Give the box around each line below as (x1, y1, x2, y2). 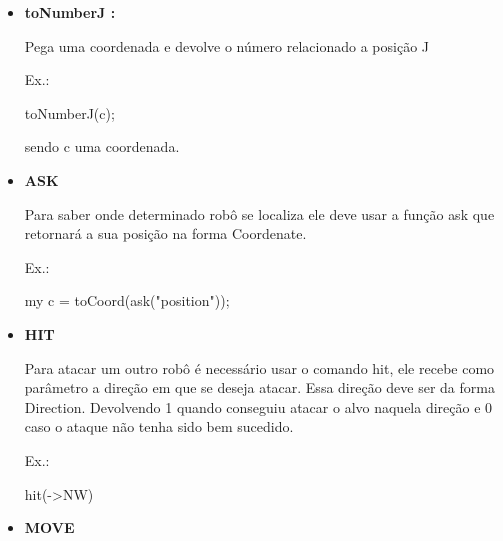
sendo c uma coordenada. (24, 136, 180, 157)
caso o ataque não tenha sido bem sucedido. (24, 416, 294, 437)
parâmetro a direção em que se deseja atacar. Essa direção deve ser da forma (24, 377, 495, 398)
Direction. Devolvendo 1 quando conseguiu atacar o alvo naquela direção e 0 (24, 396, 493, 417)
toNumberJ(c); (24, 102, 115, 123)
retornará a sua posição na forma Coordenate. (24, 223, 307, 244)
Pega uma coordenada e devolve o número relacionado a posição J (24, 35, 430, 56)
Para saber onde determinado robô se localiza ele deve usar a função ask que (24, 203, 495, 224)
